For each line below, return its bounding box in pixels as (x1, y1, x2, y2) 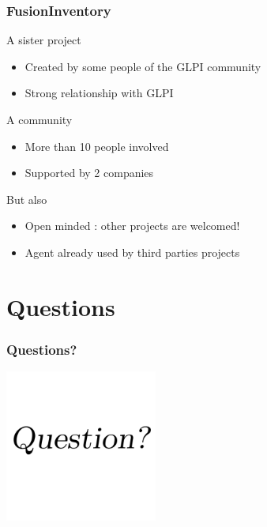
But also (6, 190, 47, 207)
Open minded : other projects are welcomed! (24, 217, 240, 234)
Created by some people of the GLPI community (24, 58, 261, 74)
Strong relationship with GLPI (24, 85, 174, 101)
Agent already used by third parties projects (24, 243, 240, 260)
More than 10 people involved (24, 137, 169, 154)
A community (6, 111, 73, 127)
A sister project (6, 32, 81, 48)
